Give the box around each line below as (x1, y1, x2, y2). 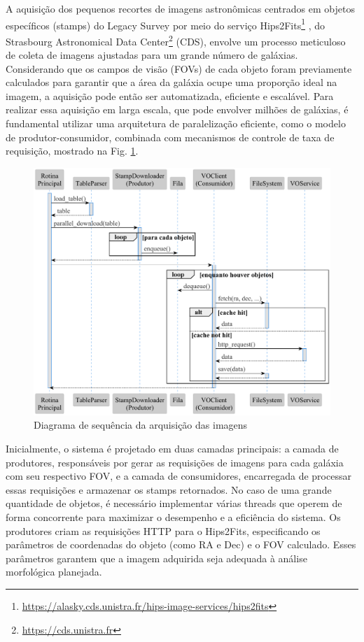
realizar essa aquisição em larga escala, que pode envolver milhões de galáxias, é (6, 102, 349, 117)
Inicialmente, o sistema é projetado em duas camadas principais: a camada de (6, 441, 339, 456)
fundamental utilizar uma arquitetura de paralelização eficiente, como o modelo (6, 116, 346, 131)
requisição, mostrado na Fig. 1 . (6, 143, 139, 158)
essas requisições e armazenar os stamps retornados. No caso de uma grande (6, 482, 332, 497)
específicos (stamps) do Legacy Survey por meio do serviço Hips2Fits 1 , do (6, 15, 325, 32)
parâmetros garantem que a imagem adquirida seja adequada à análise (6, 550, 307, 565)
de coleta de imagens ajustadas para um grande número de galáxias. (6, 48, 298, 62)
